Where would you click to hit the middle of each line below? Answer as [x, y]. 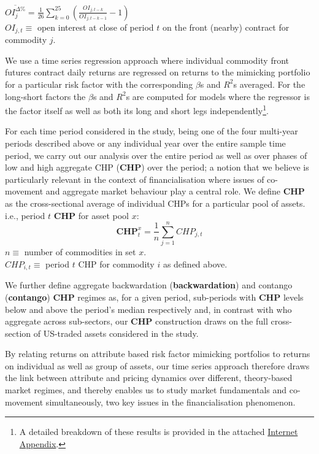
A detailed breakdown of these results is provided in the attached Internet [159, 432]
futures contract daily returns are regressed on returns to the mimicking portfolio [158, 72]
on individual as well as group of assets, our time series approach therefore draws [157, 365]
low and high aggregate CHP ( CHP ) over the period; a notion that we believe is [157, 167]
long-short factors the [45, 96]
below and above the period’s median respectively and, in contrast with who [148, 309]
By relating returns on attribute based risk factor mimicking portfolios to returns [158, 354]
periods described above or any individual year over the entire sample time [145, 143]
